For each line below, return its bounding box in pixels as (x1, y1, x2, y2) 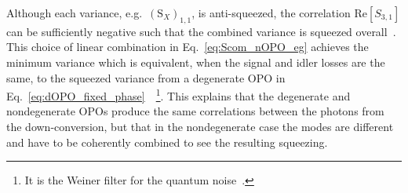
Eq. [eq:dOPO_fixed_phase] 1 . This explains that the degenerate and (6, 86, 351, 104)
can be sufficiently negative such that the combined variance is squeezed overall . (6, 23, 396, 39)
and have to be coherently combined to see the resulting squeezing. (6, 133, 328, 150)
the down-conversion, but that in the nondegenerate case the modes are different (6, 118, 394, 135)
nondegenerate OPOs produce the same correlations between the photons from (6, 103, 384, 119)
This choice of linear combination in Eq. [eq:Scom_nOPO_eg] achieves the (6, 38, 369, 55)
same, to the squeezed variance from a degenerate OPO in (6, 69, 286, 86)
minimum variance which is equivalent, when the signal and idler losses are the (6, 53, 385, 70)
